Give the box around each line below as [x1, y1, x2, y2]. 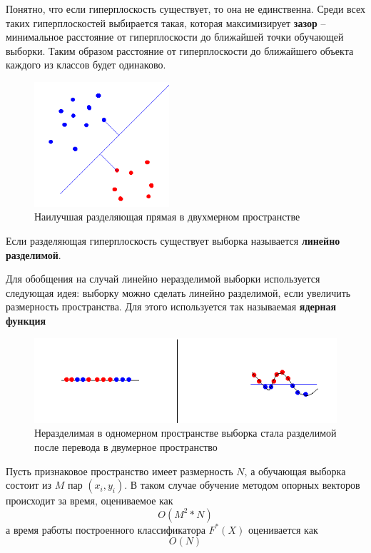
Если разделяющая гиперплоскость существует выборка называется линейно [6, 233, 340, 248]
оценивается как [248, 522, 318, 537]
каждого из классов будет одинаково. [6, 57, 166, 72]
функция [6, 313, 46, 328]
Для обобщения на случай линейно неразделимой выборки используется [6, 271, 320, 286]
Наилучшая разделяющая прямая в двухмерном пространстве [34, 209, 300, 224]
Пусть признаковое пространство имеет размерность [6, 463, 233, 478]
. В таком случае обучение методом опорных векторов [124, 477, 360, 492]
